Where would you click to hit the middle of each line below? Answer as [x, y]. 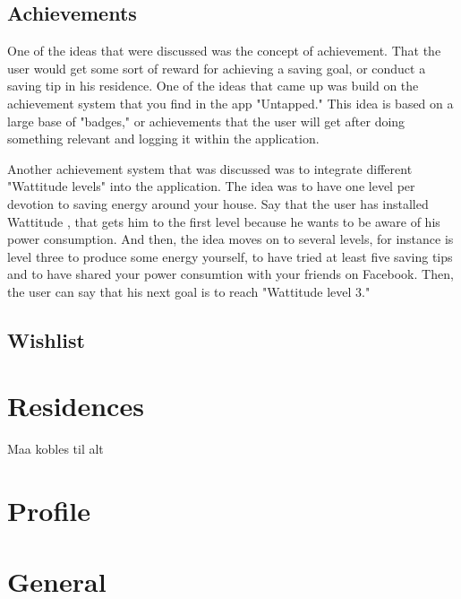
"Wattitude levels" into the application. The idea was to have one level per [211, 186]
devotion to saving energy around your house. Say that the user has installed [218, 203]
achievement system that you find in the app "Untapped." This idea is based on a [230, 103]
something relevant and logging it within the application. [163, 139]
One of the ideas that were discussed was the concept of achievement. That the [224, 51]
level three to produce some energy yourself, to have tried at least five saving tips [230, 256]
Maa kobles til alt [55, 449]
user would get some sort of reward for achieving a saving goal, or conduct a [217, 68]
